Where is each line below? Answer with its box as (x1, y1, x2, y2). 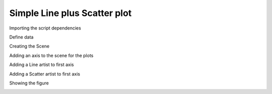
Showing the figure (9, 80, 49, 86)
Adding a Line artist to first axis (9, 61, 74, 67)
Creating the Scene (9, 43, 50, 49)
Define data (9, 34, 34, 40)
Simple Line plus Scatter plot (9, 7, 132, 18)
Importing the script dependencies (9, 25, 82, 31)
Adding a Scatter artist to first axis (9, 70, 81, 77)
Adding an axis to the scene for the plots (9, 52, 94, 58)
